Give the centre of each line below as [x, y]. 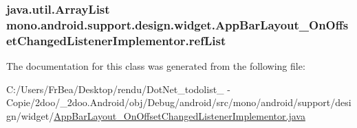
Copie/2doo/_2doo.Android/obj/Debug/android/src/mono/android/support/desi [179, 102]
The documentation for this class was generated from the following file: [156, 66]
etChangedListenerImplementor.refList [116, 40]
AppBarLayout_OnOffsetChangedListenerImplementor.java [180, 115]
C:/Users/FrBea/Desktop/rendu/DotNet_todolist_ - [118, 89]
